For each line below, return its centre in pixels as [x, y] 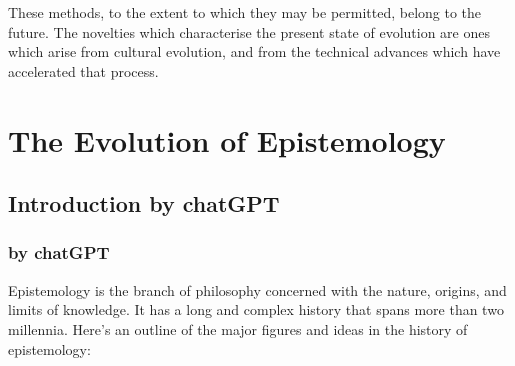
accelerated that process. [83, 70]
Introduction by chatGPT [144, 203]
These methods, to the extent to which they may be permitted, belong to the [245, 12]
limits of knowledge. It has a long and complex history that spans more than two [256, 309]
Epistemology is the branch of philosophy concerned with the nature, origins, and [257, 289]
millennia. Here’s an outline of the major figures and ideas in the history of [238, 328]
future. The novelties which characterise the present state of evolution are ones [249, 31]
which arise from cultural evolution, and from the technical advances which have [254, 51]
